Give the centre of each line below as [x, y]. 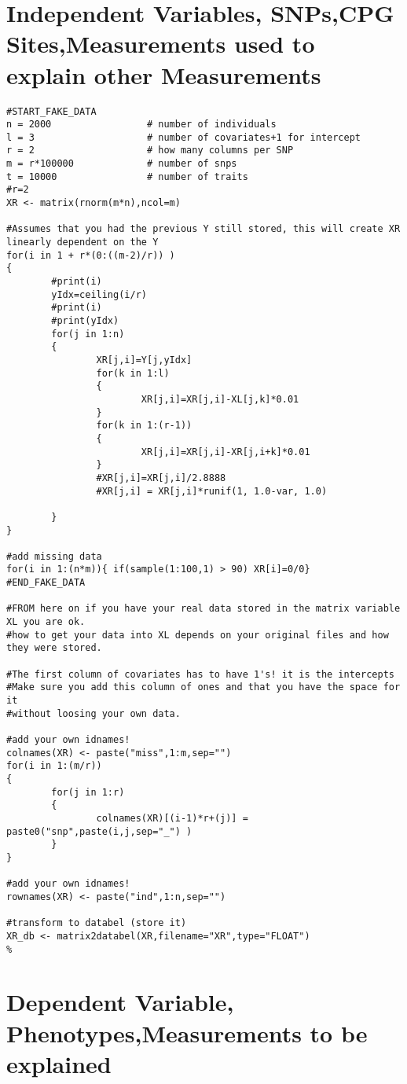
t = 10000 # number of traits [127, 176]
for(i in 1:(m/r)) [54, 766]
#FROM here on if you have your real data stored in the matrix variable [203, 609]
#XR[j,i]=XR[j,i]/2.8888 [161, 478]
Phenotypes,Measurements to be [187, 1033]
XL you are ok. [46, 622]
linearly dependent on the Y [82, 243]
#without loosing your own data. [93, 713]
